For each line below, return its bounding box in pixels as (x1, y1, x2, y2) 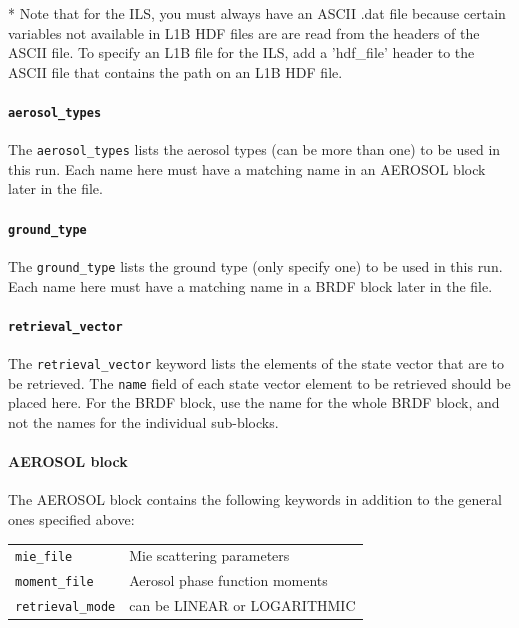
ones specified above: (8, 508, 135, 529)
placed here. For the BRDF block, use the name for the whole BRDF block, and (8, 392, 500, 413)
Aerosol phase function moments (129, 570, 328, 591)
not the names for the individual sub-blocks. (8, 411, 279, 432)
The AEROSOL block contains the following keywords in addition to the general (8, 489, 502, 510)
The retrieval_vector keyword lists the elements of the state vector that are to (8, 353, 505, 374)
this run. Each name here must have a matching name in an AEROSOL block (8, 158, 486, 179)
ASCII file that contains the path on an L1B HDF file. (8, 61, 343, 82)
